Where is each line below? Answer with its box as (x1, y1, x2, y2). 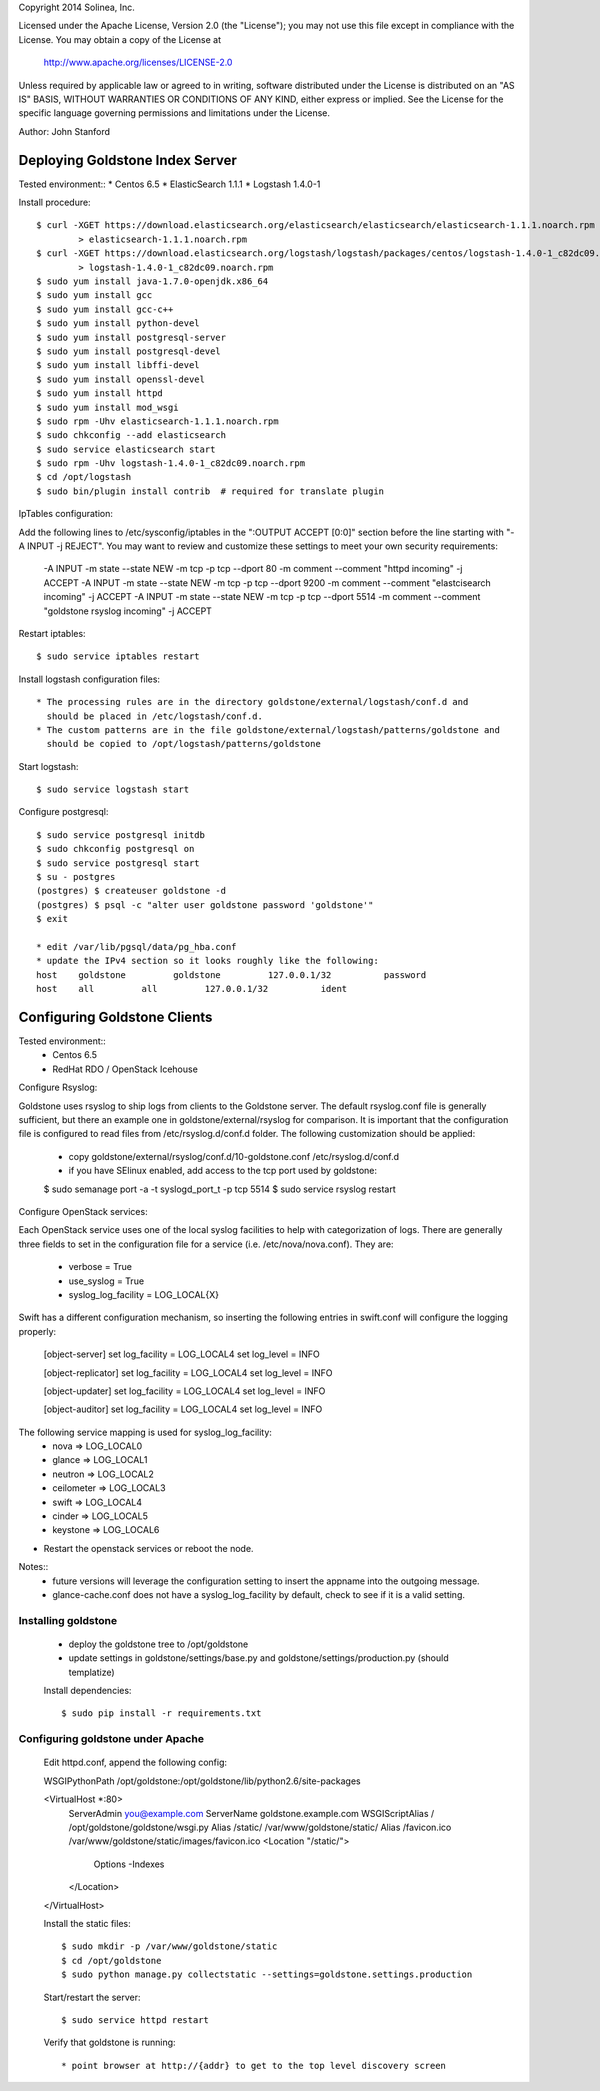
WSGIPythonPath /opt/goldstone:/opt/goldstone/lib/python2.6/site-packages (43, 1775, 361, 1787)
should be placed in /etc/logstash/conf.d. (46, 710, 264, 722)
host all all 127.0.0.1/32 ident (36, 983, 348, 995)
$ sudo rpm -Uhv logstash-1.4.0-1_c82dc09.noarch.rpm (36, 458, 305, 469)
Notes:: (18, 1561, 49, 1573)
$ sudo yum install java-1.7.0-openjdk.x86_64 (36, 275, 269, 287)
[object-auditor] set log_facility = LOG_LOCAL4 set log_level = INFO (43, 1403, 323, 1415)
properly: (18, 1325, 57, 1337)
